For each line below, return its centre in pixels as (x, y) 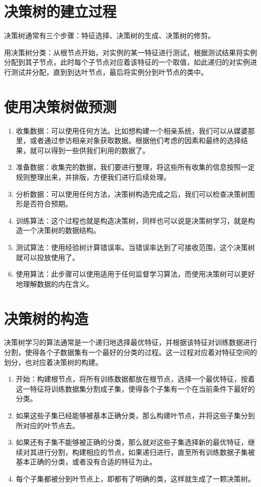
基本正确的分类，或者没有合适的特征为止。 (86, 462)
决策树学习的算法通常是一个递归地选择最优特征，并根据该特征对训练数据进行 (130, 342)
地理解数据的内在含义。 (54, 283)
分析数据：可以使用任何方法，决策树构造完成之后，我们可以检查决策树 (132, 194)
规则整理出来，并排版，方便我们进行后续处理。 (93, 177)
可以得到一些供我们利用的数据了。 (93, 150)
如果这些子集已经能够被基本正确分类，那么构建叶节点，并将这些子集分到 (135, 415)
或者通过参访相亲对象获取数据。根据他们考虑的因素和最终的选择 (135, 140)
